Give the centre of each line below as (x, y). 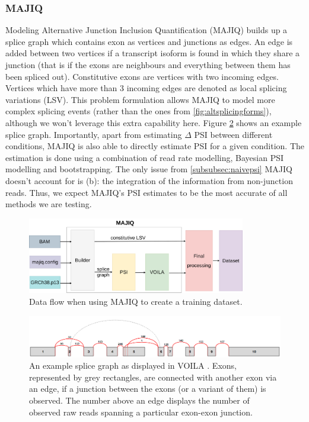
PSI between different (233, 134)
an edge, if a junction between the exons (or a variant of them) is (148, 389)
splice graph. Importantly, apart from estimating (94, 134)
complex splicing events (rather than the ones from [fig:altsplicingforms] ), (138, 111)
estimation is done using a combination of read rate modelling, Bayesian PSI (144, 157)
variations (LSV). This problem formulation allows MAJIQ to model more (140, 99)
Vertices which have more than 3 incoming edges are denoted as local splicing (146, 88)
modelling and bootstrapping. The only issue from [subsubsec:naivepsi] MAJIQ (149, 169)
